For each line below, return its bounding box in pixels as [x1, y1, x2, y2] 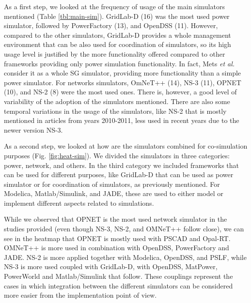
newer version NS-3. [4, 124, 63, 135]
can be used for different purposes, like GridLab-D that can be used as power [4, 169, 234, 180]
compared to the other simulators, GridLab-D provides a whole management [4, 30, 231, 40]
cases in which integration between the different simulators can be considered [4, 280, 233, 290]
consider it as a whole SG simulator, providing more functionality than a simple [4, 68, 241, 78]
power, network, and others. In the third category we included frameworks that [4, 160, 239, 170]
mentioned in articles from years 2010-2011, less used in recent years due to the [4, 115, 239, 125]
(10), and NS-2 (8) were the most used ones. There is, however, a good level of [4, 87, 237, 97]
